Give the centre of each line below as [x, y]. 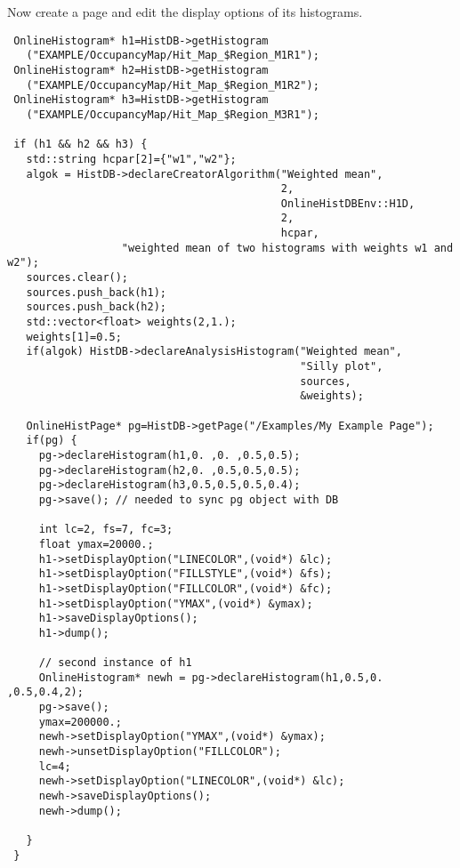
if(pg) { [52, 441]
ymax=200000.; [80, 722]
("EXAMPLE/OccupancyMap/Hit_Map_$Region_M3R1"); [173, 114]
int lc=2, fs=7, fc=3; [106, 530]
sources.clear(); [77, 278]
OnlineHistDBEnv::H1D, [348, 203]
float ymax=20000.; [96, 544]
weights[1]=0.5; [74, 337]
